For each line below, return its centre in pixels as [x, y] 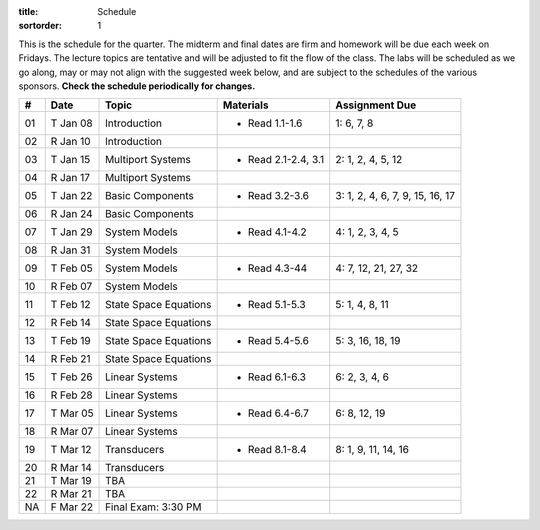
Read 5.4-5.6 [278, 341]
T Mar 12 [71, 450]
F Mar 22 [72, 507]
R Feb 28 [72, 395]
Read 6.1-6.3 [277, 377]
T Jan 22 [71, 196]
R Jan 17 [70, 178]
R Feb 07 [71, 287]
